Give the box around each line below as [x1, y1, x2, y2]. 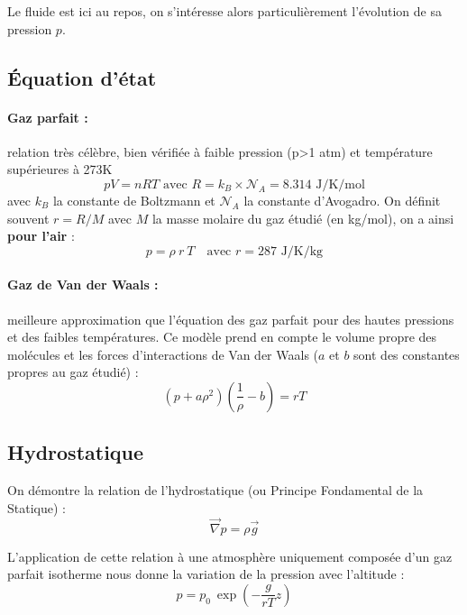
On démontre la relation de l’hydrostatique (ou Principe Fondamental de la [7, 481, 424, 500]
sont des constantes [353, 344, 460, 363]
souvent [7, 208, 50, 227]
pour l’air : [7, 226, 75, 245]
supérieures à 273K [7, 160, 113, 179]
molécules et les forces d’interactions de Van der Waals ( [7, 344, 319, 363]
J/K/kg [280, 244, 324, 258]
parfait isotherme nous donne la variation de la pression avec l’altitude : [7, 565, 405, 583]
